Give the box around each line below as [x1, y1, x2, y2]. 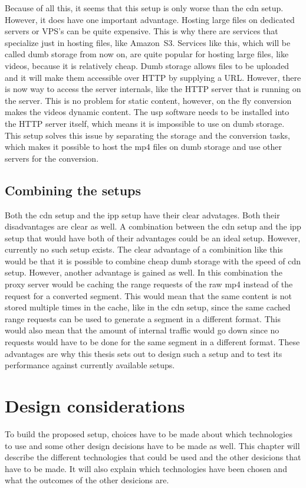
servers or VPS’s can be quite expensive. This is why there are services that [5, 25, 278, 37]
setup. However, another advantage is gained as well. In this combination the [5, 266, 282, 279]
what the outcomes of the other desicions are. [5, 474, 169, 486]
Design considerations [5, 394, 185, 418]
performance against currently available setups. [5, 359, 175, 371]
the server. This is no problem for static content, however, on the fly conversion [5, 94, 292, 106]
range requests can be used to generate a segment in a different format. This [5, 312, 281, 325]
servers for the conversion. [5, 152, 99, 164]
